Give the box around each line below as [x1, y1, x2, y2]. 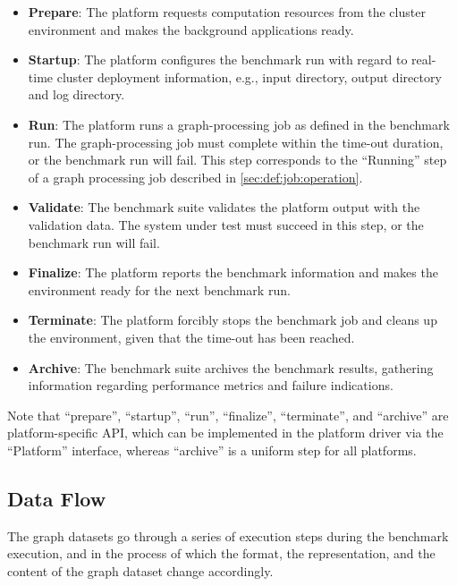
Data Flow [7, 484, 106, 512]
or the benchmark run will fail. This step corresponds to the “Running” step [28, 150, 447, 169]
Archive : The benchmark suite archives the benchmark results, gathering [28, 358, 434, 377]
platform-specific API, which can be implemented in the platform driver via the [7, 423, 444, 442]
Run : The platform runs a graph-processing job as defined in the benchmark [28, 115, 450, 133]
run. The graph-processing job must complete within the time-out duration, [28, 132, 444, 151]
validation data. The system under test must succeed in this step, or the [28, 215, 424, 234]
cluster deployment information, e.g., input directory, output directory [56, 67, 442, 86]
